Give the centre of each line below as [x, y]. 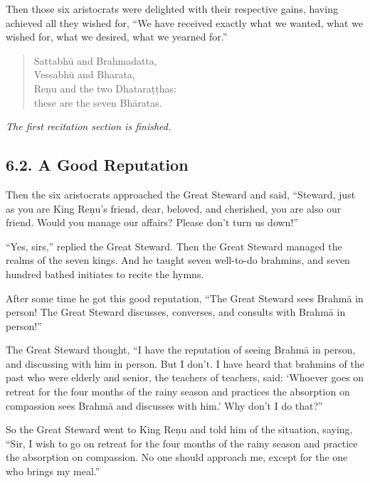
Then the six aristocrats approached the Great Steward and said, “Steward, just [181, 194]
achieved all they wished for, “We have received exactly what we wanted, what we [185, 22]
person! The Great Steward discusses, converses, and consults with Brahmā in [176, 312]
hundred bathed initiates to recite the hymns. [105, 274]
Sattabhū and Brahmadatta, [95, 60]
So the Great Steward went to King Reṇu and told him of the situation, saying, [179, 429]
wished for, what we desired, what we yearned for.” [117, 37]
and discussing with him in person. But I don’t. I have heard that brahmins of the [185, 363]
